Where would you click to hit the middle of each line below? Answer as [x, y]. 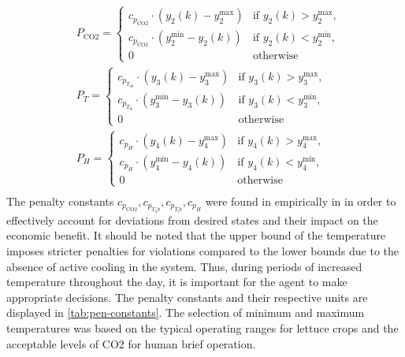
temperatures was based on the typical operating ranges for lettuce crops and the [202, 328]
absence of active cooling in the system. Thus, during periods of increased [184, 266]
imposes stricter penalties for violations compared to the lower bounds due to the [203, 251]
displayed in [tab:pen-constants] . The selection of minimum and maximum [186, 312]
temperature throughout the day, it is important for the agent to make [177, 282]
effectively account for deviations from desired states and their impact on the [192, 219]
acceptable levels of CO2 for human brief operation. [131, 343]
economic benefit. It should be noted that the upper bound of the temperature [196, 235]
